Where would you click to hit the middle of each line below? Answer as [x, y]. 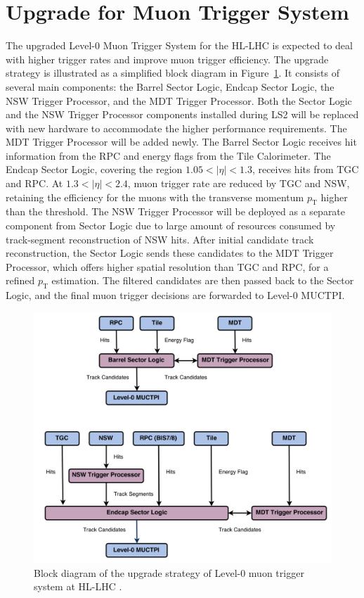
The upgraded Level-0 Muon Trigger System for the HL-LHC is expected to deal [179, 45]
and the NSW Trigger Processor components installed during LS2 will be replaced [182, 114]
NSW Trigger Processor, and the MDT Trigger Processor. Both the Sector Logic [179, 100]
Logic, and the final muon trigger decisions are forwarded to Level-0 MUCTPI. [175, 295]
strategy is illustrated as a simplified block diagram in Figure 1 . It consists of [173, 73]
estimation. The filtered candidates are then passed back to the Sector [203, 280]
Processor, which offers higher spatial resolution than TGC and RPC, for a [167, 266]
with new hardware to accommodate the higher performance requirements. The [176, 128]
